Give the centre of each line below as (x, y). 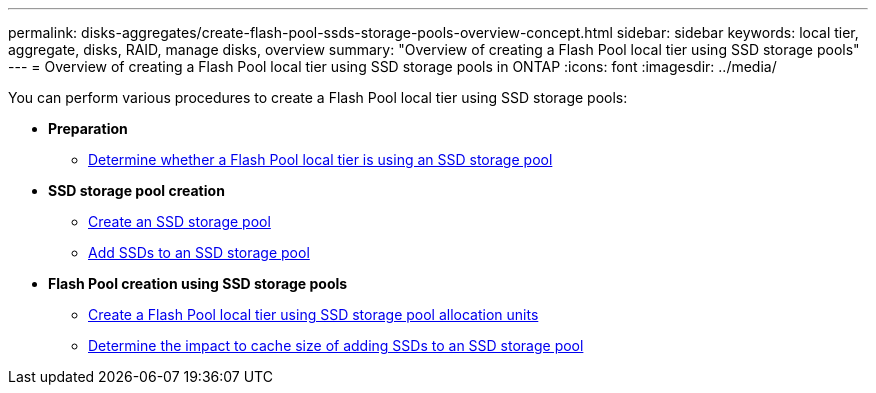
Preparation (88, 128)
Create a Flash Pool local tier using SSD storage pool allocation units (313, 314)
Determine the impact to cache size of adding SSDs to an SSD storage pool (336, 345)
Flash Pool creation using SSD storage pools (198, 283)
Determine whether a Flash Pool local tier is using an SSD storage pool (320, 159)
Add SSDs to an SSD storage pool (199, 252)
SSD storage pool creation (136, 190)
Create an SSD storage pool (179, 221)
